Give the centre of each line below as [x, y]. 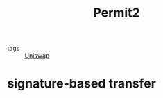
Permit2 [117, 13]
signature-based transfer [81, 84]
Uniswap [37, 56]
